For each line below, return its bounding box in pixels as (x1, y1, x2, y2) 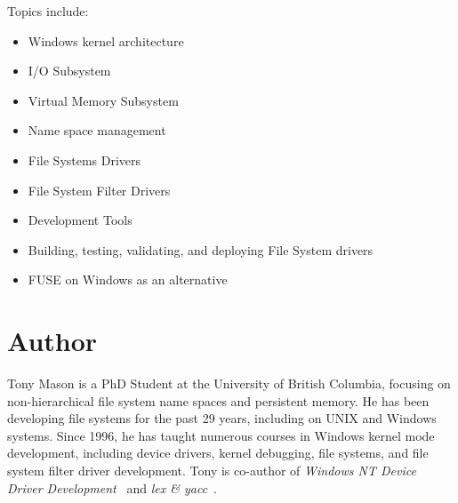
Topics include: (7, 2, 89, 20)
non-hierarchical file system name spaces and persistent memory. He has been (7, 391, 430, 410)
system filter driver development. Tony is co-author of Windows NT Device (7, 461, 416, 480)
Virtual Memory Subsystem (28, 91, 179, 109)
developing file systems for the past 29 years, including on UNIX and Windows (7, 409, 437, 427)
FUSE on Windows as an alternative (28, 270, 228, 289)
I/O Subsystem (28, 61, 111, 80)
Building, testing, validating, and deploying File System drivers (28, 240, 374, 259)
